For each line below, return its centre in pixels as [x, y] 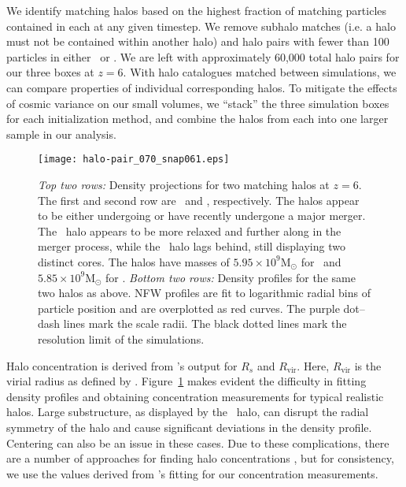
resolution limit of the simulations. [121, 338]
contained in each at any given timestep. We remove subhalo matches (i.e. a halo [201, 26]
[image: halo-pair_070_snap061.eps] [134, 160]
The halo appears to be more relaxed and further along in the [190, 230]
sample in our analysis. [61, 134]
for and [321, 261]
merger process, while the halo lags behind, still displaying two [192, 246]
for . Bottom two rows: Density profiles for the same [231, 277]
